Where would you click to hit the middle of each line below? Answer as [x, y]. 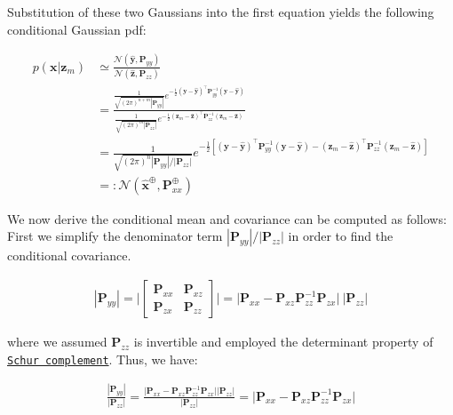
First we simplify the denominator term [115, 236]
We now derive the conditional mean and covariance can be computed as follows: [227, 218]
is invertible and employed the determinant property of [283, 342]
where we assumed [57, 342]
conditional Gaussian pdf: [77, 29]
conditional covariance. [69, 255]
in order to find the [341, 236]
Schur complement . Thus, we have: [103, 359]
